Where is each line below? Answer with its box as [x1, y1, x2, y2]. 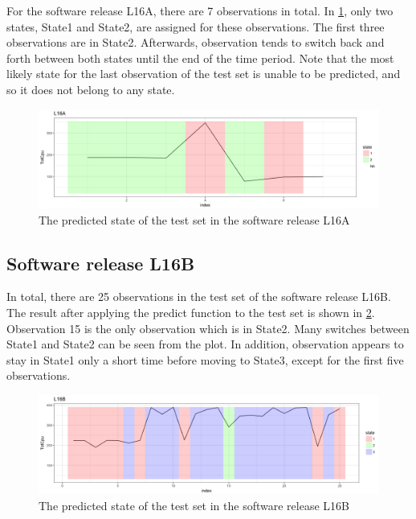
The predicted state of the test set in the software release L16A [39, 211, 350, 228]
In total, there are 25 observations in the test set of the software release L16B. [6, 288, 391, 305]
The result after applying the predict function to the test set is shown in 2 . [6, 303, 375, 320]
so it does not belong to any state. [6, 80, 175, 97]
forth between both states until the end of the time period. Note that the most [6, 49, 394, 66]
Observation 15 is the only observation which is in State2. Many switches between [6, 319, 410, 336]
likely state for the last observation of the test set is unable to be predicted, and [6, 65, 401, 82]
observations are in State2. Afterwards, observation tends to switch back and [6, 34, 385, 51]
